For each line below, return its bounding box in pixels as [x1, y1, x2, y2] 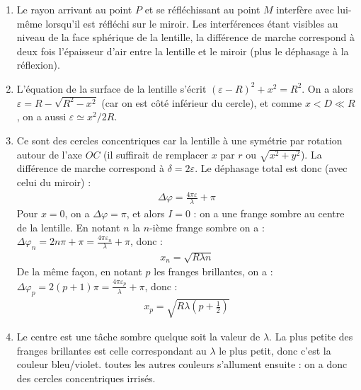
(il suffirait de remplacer [103, 147, 209, 161]
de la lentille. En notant [16, 219, 120, 234]
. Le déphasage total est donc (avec [195, 161, 348, 176]
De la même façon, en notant [16, 264, 142, 279]
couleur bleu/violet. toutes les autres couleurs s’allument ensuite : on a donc [16, 357, 348, 372]
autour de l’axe [16, 147, 83, 161]
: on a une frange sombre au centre [193, 205, 345, 220]
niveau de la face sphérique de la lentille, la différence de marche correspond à [16, 30, 355, 45]
